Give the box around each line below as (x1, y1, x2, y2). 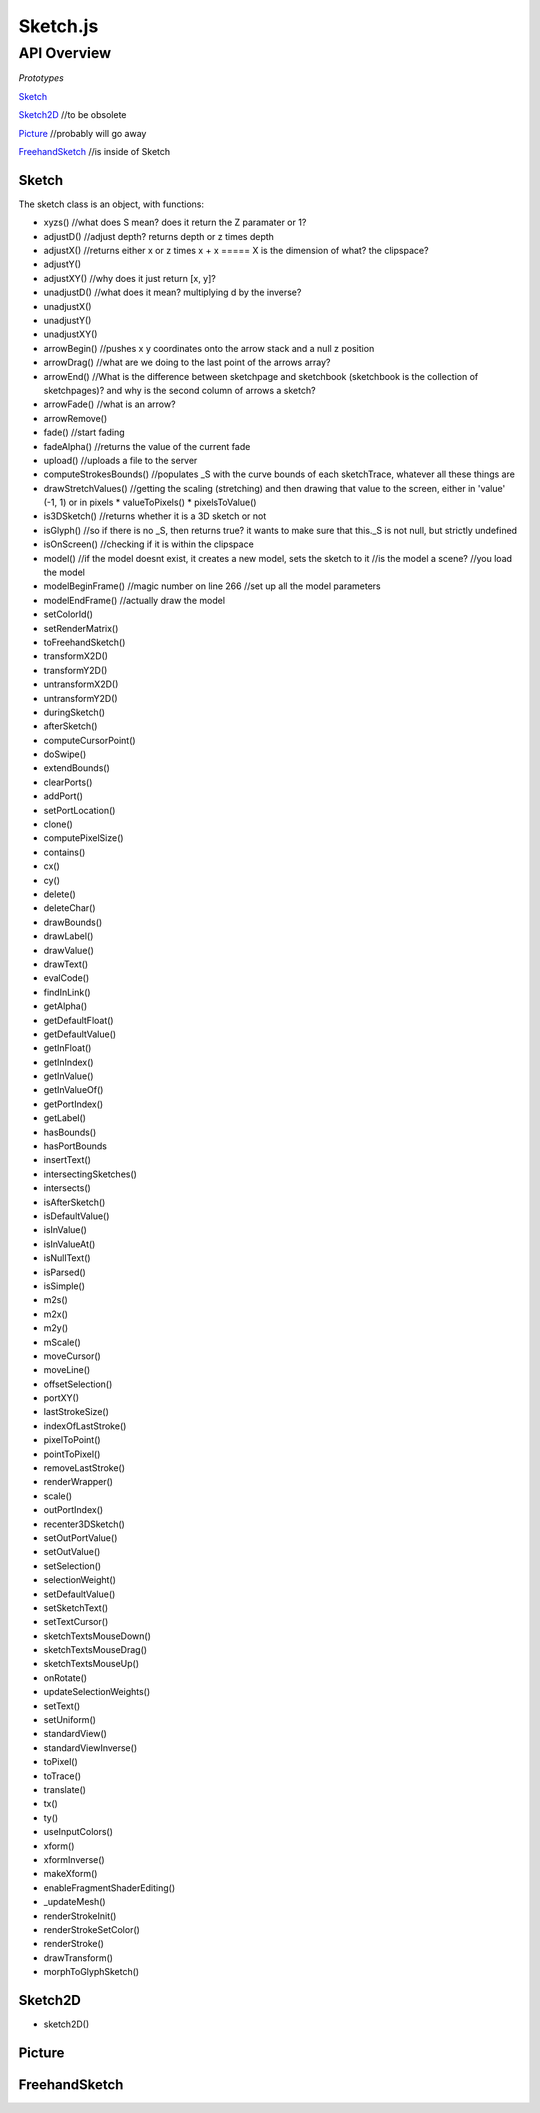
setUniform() (43, 1714, 97, 1726)
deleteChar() (43, 902, 96, 914)
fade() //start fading (43, 426, 125, 439)
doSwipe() (43, 748, 87, 760)
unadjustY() (43, 314, 92, 326)
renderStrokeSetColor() (43, 1923, 140, 1935)
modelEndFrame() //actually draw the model (43, 594, 225, 606)
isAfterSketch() (43, 1196, 106, 1208)
